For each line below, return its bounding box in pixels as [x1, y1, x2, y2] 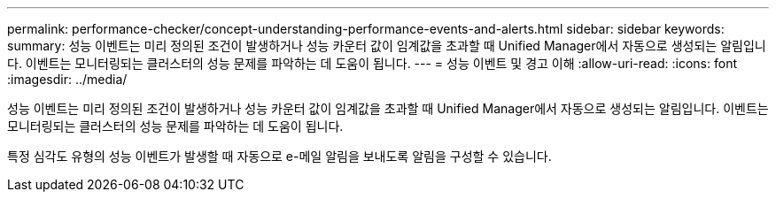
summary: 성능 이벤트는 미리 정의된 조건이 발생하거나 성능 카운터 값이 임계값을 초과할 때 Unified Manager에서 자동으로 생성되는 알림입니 [7, 38, 766, 53]
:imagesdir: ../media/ [7, 72, 128, 87]
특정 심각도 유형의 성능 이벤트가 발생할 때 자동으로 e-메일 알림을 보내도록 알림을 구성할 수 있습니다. [7, 149, 552, 164]
